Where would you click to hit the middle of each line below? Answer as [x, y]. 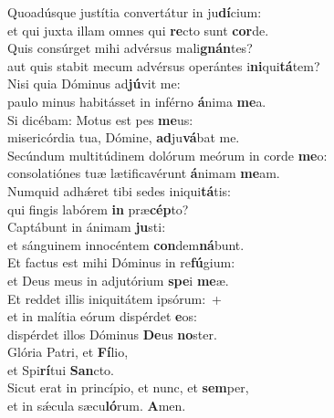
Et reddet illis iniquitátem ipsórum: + [115, 298]
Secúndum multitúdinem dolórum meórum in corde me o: [167, 155]
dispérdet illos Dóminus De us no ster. [112, 334]
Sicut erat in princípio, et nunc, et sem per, [128, 387]
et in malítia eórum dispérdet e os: [102, 316]
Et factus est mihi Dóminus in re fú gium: [121, 262]
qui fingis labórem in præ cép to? [98, 209]
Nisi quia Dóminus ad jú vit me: [94, 84]
